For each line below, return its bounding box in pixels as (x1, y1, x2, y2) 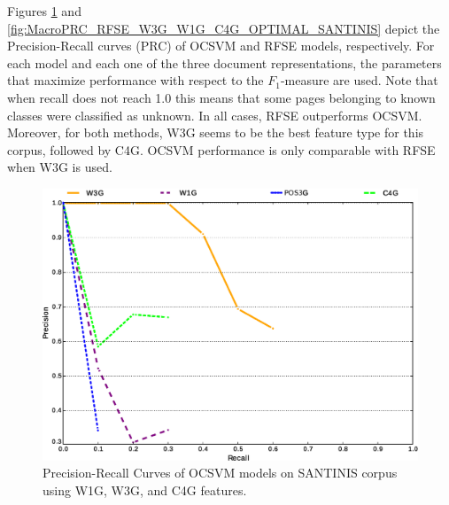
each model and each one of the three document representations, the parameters (7, 53, 442, 72)
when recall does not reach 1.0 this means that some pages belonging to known (7, 88, 436, 106)
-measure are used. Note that (280, 71, 438, 89)
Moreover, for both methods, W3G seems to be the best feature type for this (7, 123, 424, 142)
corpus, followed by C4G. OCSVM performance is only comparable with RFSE (7, 140, 436, 159)
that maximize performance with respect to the (7, 71, 264, 89)
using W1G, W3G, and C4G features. (43, 480, 247, 499)
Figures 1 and (7, 2, 81, 19)
